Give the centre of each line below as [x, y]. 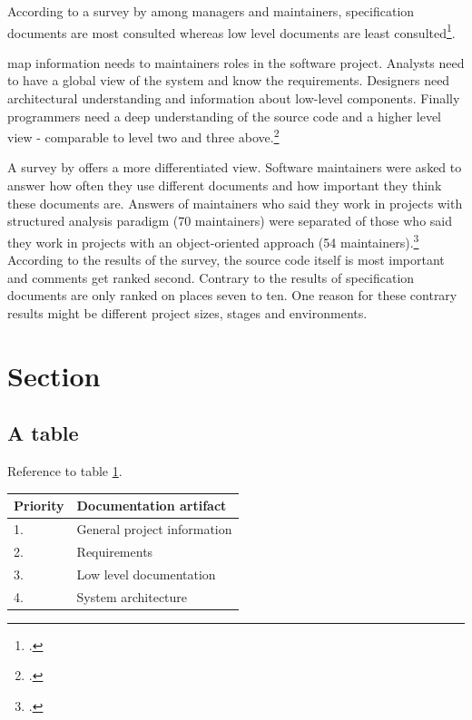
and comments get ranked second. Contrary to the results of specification [211, 277]
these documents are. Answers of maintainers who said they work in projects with [235, 203]
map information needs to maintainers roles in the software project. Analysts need [236, 62]
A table [43, 433]
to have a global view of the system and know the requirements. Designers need [229, 80]
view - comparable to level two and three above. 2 [143, 136]
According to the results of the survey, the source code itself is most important [226, 260]
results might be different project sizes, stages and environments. [187, 312]
